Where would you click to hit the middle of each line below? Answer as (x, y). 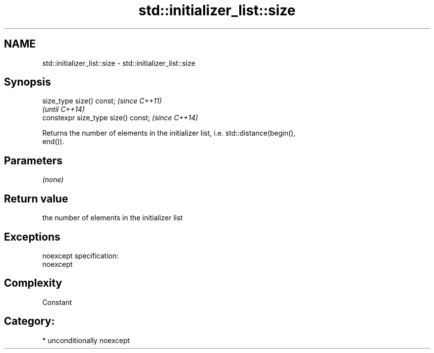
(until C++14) (63, 109)
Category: (29, 321)
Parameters (33, 160)
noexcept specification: (81, 255)
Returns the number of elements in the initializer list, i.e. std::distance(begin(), (169, 133)
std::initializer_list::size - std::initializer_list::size (119, 63)
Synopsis (27, 82)
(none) (53, 180)
